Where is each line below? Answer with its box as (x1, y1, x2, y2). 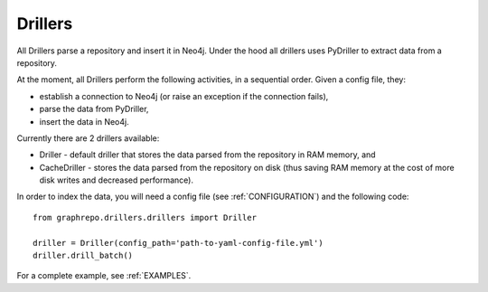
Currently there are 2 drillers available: (16, 132, 160, 144)
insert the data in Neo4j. (39, 116, 130, 127)
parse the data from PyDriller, (39, 104, 149, 115)
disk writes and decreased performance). (39, 174, 194, 185)
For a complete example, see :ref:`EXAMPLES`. (16, 270, 192, 281)
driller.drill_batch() (33, 250, 134, 261)
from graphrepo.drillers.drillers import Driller (33, 212, 258, 222)
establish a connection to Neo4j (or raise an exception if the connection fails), (39, 90, 329, 101)
